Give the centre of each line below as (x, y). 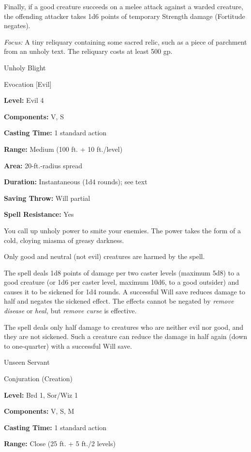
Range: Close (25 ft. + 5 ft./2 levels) (60, 444)
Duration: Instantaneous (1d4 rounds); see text (76, 182)
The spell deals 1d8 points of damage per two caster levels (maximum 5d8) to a (122, 272)
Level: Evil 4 (24, 100)
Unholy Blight (25, 67)
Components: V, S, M (39, 411)
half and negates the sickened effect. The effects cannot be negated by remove (119, 301)
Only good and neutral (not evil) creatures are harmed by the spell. (104, 256)
